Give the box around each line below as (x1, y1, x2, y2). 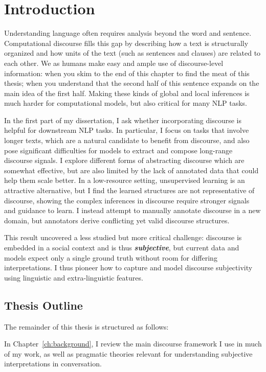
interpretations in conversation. (4, 358, 102, 369)
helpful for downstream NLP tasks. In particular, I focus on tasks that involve (4, 125, 249, 135)
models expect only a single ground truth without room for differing (4, 252, 217, 263)
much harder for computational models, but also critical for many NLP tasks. (4, 98, 247, 108)
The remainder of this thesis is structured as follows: (4, 321, 169, 332)
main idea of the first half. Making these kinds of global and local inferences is (4, 87, 250, 98)
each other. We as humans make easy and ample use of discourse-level (4, 57, 224, 68)
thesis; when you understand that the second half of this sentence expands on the (4, 78, 259, 88)
